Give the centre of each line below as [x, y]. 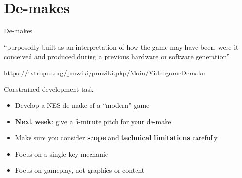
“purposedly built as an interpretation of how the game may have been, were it [121, 47]
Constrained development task [49, 89]
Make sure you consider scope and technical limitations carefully [116, 138]
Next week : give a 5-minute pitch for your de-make [93, 121]
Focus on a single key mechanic [62, 154]
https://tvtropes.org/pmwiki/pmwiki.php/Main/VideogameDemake [105, 72]
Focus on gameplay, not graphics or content [80, 170]
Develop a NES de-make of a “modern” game [82, 105]
